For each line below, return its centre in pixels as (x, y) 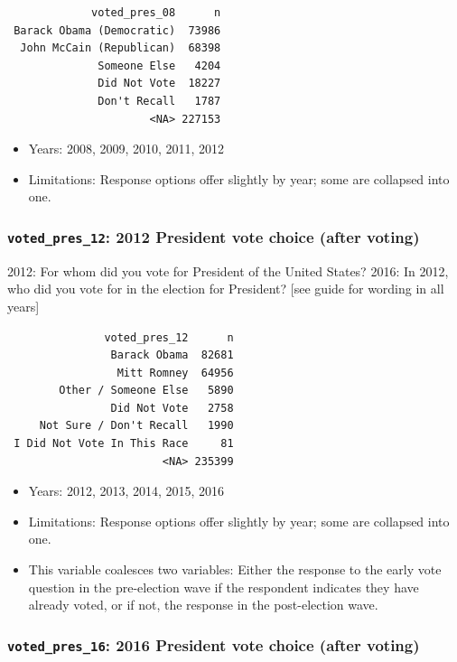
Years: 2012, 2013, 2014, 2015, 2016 (126, 491)
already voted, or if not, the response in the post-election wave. (203, 605)
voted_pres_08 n (156, 13)
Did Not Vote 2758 (172, 408)
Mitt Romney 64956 (175, 373)
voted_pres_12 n (169, 337)
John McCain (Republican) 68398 (121, 48)
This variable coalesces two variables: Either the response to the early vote (235, 569)
